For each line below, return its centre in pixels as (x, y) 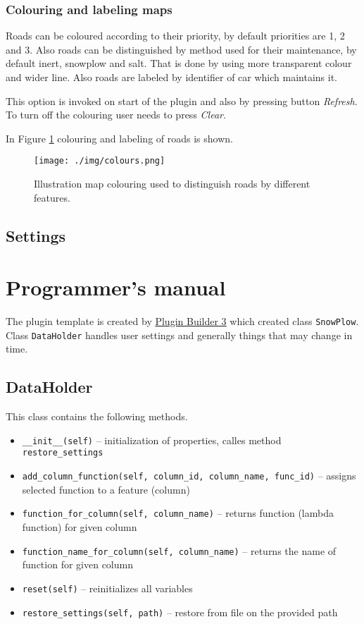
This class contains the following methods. (97, 416)
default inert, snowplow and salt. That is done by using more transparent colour (179, 63)
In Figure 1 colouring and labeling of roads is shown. (119, 138)
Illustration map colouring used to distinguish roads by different (172, 184)
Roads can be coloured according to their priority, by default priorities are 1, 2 (175, 36)
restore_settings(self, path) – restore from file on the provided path (180, 612)
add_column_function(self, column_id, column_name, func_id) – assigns (189, 476)
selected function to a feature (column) (106, 489)
